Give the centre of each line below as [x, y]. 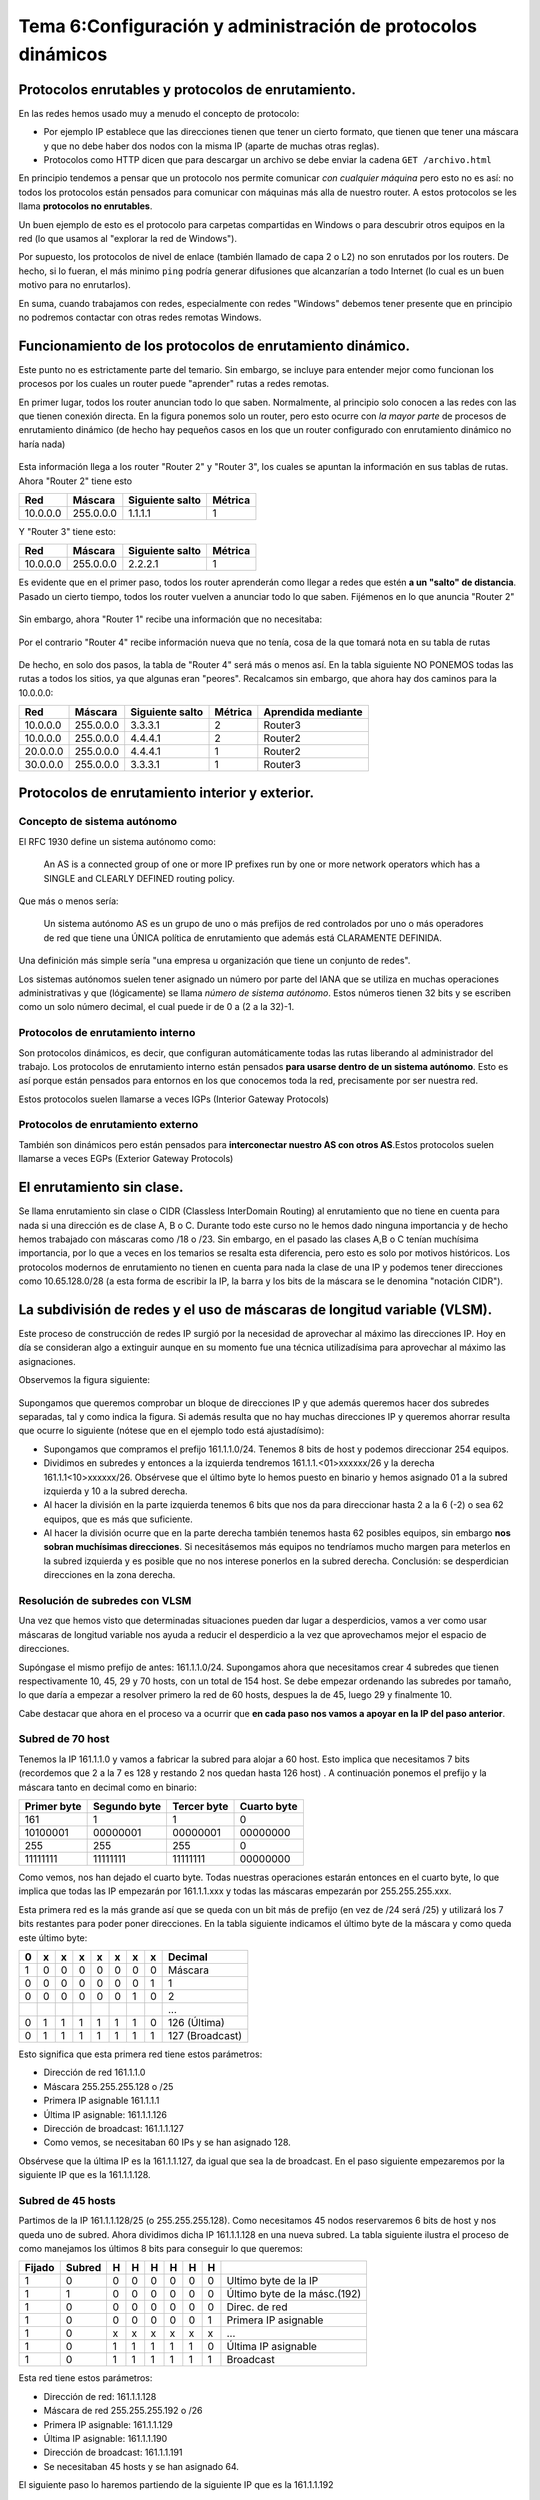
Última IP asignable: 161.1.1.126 [105, 2114]
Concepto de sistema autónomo [98, 822]
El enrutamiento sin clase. [101, 1187]
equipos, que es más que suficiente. [118, 1519]
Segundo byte [127, 1807]
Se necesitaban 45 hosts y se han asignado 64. [141, 2466]
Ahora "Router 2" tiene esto [75, 481]
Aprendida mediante [313, 712]
